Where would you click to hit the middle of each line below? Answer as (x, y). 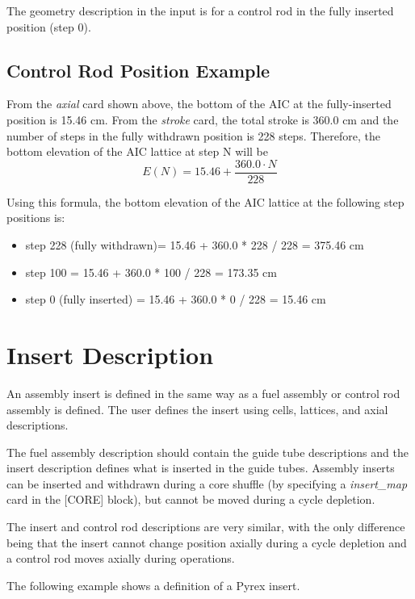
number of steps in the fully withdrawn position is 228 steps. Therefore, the (194, 135)
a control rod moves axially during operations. (121, 558)
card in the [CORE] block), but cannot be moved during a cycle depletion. (191, 499)
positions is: (36, 218)
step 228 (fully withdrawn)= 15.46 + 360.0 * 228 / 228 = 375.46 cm (195, 245)
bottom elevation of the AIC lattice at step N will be (137, 151)
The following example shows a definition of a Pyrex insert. (153, 585)
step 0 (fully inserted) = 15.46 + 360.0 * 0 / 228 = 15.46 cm (176, 299)
